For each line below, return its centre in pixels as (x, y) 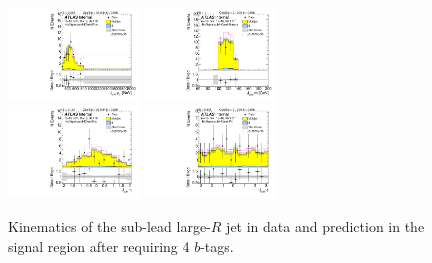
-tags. (217, 245)
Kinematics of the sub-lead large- (109, 225)
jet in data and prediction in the (325, 225)
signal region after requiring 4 (99, 245)
